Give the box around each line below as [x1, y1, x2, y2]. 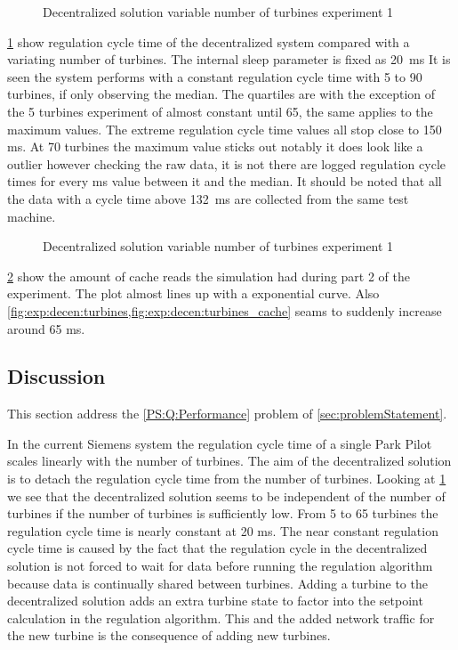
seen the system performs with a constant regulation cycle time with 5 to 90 [7, 67, 422, 85]
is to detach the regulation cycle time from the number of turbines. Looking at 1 [7, 469, 446, 488]
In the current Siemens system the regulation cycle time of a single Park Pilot [7, 434, 432, 452]
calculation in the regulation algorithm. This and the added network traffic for [7, 608, 435, 627]
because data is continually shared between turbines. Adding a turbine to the [7, 573, 428, 592]
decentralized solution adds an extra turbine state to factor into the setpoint [7, 591, 423, 610]
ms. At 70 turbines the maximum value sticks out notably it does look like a [7, 137, 423, 156]
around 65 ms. [7, 319, 85, 337]
